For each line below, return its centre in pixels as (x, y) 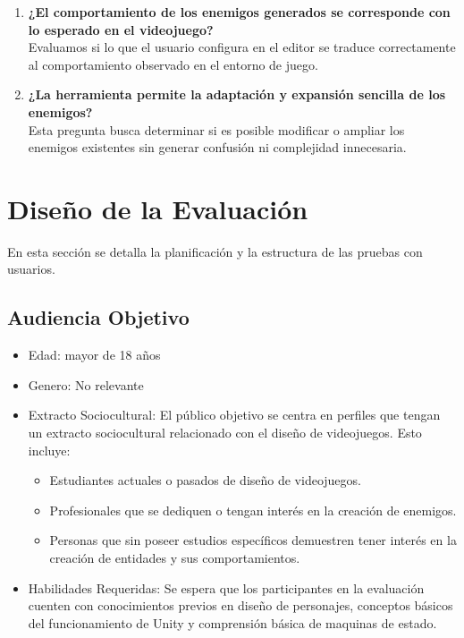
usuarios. (31, 269)
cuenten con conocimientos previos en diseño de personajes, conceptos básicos (240, 605)
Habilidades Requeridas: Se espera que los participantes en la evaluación (226, 587)
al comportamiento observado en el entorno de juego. (173, 64)
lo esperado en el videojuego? (121, 29)
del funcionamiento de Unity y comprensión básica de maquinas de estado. (232, 622)
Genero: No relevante (86, 384)
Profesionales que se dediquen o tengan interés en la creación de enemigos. (253, 510)
